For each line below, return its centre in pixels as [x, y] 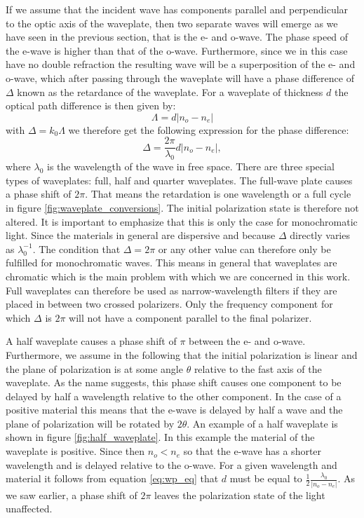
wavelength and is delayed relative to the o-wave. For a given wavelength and [171, 464]
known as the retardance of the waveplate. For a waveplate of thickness [170, 91]
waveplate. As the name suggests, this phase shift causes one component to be [174, 382]
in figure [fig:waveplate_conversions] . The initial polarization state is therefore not [182, 207]
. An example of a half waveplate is [262, 423]
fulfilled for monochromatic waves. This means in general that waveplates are [171, 263]
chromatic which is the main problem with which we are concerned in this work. [178, 276]
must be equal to [266, 478]
